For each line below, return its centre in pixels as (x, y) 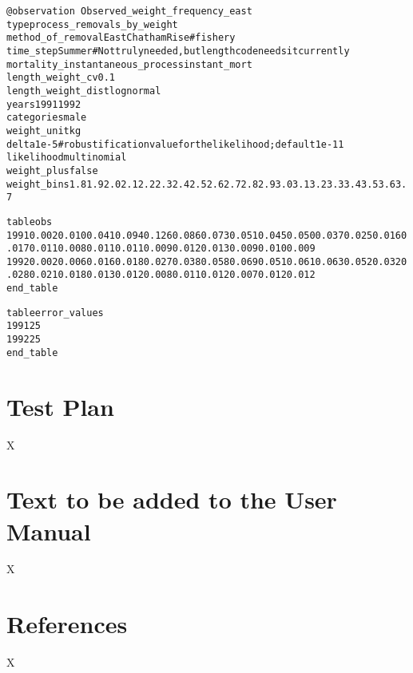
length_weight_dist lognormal (84, 91)
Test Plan (60, 406)
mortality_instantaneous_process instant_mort (129, 64)
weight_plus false (52, 170)
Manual (49, 530)
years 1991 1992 (44, 104)
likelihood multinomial (67, 158)
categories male (47, 118)
